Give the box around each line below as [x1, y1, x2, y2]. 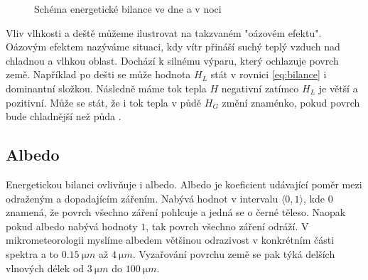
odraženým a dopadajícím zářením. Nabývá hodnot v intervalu [6, 190, 278, 205]
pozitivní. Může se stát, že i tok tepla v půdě [6, 95, 202, 109]
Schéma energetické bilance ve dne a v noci [34, 1, 222, 16]
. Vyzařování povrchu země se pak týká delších [132, 246, 335, 261]
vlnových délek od [6, 260, 85, 275]
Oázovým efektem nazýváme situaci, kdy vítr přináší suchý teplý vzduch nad [6, 39, 340, 54]
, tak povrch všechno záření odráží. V [146, 218, 309, 233]
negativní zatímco [221, 80, 299, 95]
